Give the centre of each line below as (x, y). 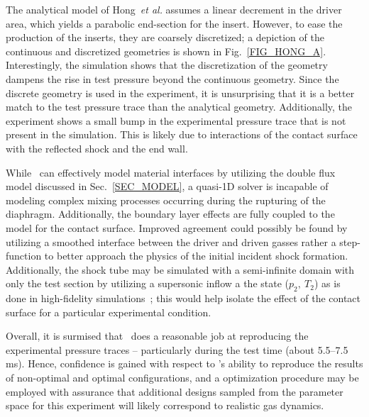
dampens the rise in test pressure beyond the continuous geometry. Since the (172, 78)
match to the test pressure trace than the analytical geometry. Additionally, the (179, 107)
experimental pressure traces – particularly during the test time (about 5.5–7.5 (177, 349)
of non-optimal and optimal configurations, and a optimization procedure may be (182, 378)
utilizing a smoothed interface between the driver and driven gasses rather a (171, 241)
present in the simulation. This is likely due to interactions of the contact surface (182, 134)
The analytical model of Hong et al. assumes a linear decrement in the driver (174, 9)
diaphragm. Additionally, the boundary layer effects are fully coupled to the (170, 214)
